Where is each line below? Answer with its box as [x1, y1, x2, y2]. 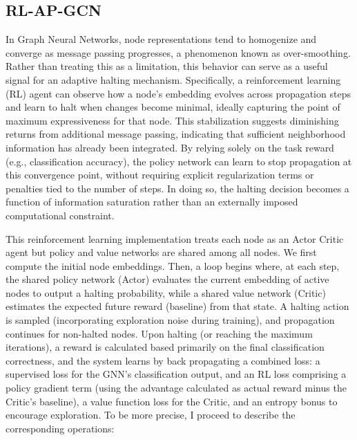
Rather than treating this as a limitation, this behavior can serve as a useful [6, 59, 328, 73]
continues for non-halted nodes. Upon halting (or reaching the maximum [6, 326, 313, 340]
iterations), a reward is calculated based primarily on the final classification [6, 340, 325, 354]
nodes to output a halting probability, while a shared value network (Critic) [6, 285, 326, 300]
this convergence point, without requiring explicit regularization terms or [6, 167, 314, 182]
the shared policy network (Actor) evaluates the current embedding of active [6, 272, 329, 286]
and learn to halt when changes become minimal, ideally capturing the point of [6, 100, 340, 114]
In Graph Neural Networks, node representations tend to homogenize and [6, 32, 317, 46]
